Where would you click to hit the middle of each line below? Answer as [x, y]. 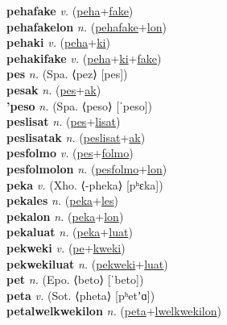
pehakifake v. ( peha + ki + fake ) [84, 58]
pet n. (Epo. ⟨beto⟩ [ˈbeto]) [75, 279]
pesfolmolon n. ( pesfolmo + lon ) [87, 168]
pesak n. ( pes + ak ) [54, 89]
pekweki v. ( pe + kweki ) [66, 247]
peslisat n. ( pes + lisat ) [64, 121]
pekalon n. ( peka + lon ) [65, 216]
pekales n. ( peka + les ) [63, 200]
